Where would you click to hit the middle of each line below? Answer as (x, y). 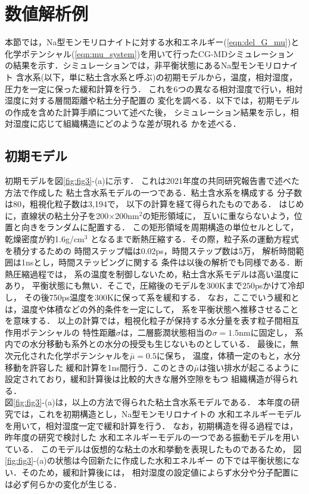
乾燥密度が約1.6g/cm (45, 239)
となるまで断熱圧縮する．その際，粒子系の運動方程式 (195, 239)
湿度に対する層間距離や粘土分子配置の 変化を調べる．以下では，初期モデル (152, 100)
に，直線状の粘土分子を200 (57, 215)
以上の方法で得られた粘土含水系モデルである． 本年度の (182, 402)
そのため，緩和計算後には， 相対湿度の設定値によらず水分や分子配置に (160, 472)
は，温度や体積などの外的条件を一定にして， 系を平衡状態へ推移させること (152, 309)
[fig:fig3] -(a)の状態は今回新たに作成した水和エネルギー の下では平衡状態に (148, 460)
